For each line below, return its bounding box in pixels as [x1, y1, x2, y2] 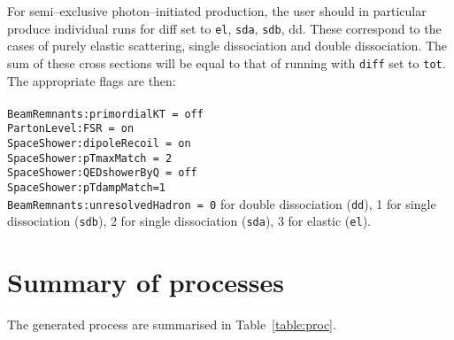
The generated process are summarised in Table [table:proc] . [7, 315, 336, 334]
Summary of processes [7, 264, 284, 300]
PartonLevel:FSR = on [7, 122, 135, 135]
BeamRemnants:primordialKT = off [7, 107, 204, 120]
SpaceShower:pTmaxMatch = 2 [7, 151, 173, 165]
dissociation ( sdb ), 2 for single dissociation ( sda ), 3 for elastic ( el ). [7, 212, 371, 230]
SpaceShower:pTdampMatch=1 [7, 181, 165, 194]
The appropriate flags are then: [7, 71, 176, 89]
